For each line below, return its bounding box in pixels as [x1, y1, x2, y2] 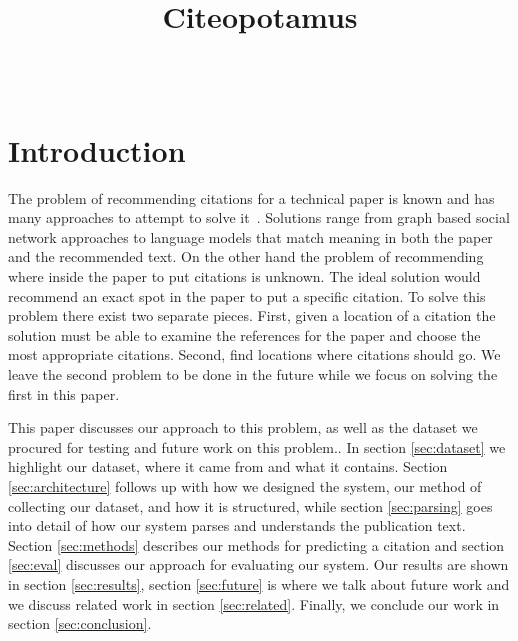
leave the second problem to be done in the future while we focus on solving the [8, 364, 498, 384]
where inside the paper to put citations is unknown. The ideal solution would [8, 266, 481, 287]
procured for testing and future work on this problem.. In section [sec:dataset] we [8, 436, 506, 457]
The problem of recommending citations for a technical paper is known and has [8, 187, 495, 208]
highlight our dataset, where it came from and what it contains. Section [8, 456, 448, 477]
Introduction [8, 129, 186, 170]
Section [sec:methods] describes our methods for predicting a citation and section [8, 534, 505, 555]
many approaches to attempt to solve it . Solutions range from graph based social [8, 207, 510, 228]
